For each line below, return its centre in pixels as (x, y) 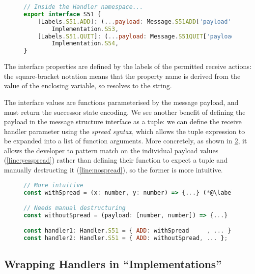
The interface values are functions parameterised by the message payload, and (121, 102)
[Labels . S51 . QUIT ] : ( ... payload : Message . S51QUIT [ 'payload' (138, 36)
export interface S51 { (62, 14)
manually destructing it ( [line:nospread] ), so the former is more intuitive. (113, 170)
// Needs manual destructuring (75, 208)
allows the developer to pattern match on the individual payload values (111, 150)
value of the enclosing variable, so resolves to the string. (88, 86)
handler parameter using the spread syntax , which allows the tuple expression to (125, 131)
